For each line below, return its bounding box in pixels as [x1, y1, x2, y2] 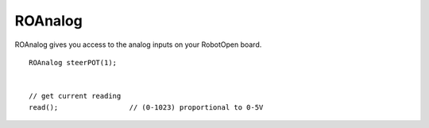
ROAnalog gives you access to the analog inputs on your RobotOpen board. [14, 40, 262, 49]
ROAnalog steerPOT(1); [29, 58, 118, 67]
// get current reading [29, 91, 122, 101]
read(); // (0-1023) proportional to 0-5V [29, 103, 264, 111]
